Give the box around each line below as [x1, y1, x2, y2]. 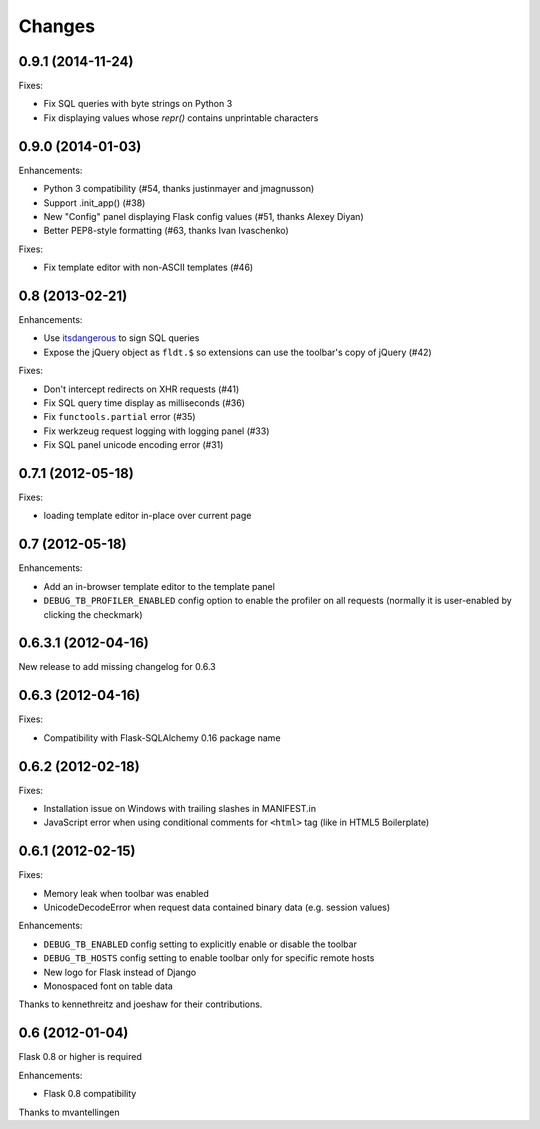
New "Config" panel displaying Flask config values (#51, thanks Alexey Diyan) [43, 210, 364, 222]
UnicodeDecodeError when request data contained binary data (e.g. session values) [43, 901, 391, 914]
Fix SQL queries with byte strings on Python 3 [43, 98, 233, 110]
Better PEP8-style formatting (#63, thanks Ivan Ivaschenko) [43, 225, 289, 237]
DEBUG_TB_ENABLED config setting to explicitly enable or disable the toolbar [43, 938, 357, 950]
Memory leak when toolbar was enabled [43, 887, 210, 899]
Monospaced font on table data [43, 980, 174, 992]
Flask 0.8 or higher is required [18, 1051, 142, 1063]
